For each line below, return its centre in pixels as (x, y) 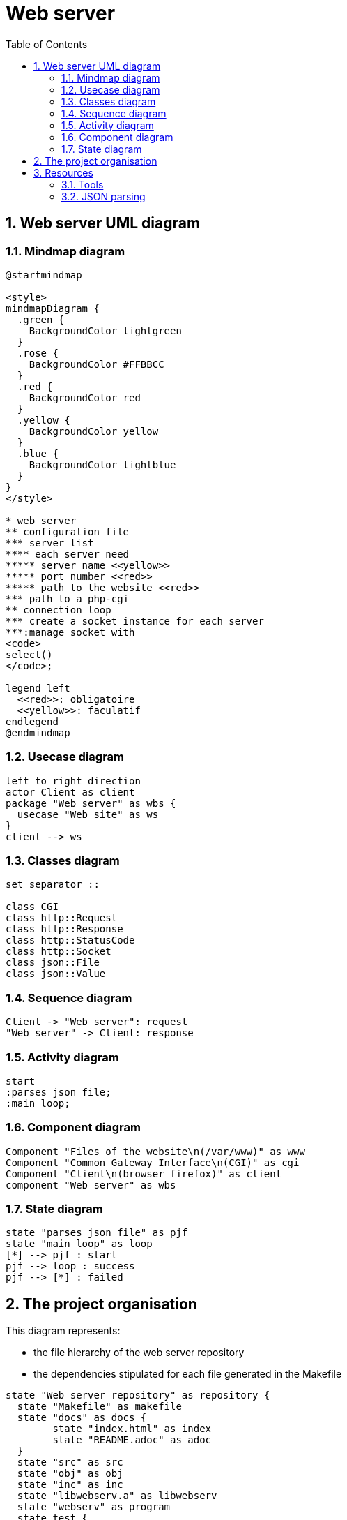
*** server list (50, 543)
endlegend (32, 721)
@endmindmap (38, 732)
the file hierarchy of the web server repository (139, 1353)
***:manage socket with (70, 632)
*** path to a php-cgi (68, 598)
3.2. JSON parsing (103, 196)
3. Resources (63, 172)
